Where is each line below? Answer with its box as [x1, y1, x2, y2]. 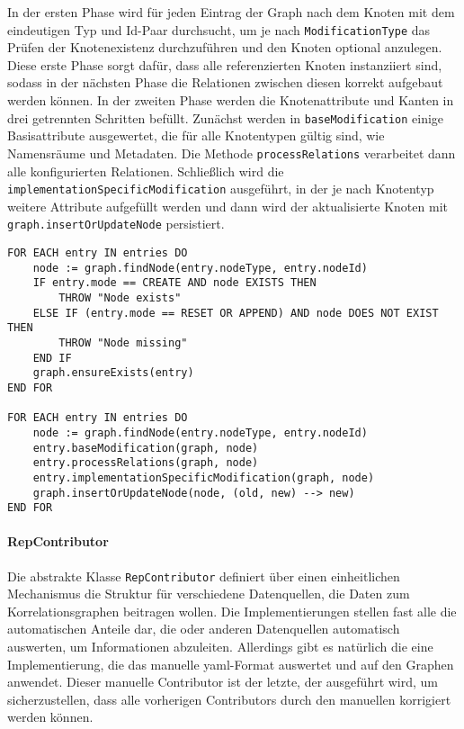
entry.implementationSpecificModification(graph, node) [32, 471, 375, 484]
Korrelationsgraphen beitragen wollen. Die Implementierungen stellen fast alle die [7, 601, 457, 620]
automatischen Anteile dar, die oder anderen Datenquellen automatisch [7, 619, 400, 638]
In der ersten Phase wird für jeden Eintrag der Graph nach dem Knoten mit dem [7, 3, 455, 21]
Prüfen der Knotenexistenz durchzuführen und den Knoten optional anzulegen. [7, 38, 442, 57]
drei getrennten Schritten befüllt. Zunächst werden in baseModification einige [7, 108, 444, 127]
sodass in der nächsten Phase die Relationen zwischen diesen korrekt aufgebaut [7, 73, 443, 92]
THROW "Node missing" [58, 336, 188, 349]
